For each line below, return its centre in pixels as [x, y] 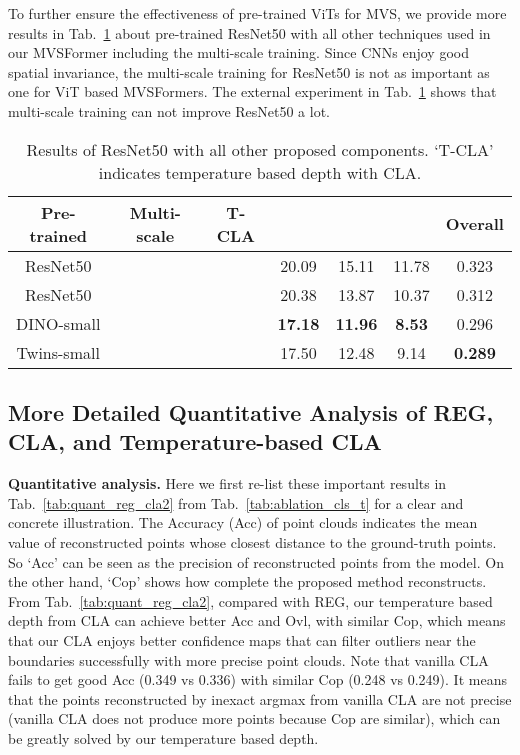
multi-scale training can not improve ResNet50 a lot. [169, 110]
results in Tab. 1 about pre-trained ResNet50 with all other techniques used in [249, 32]
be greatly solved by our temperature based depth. [163, 737]
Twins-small [58, 352]
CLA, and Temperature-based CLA [195, 441]
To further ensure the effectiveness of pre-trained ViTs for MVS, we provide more [257, 13]
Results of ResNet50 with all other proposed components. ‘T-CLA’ [260, 149]
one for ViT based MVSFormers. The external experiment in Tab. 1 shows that [252, 91]
